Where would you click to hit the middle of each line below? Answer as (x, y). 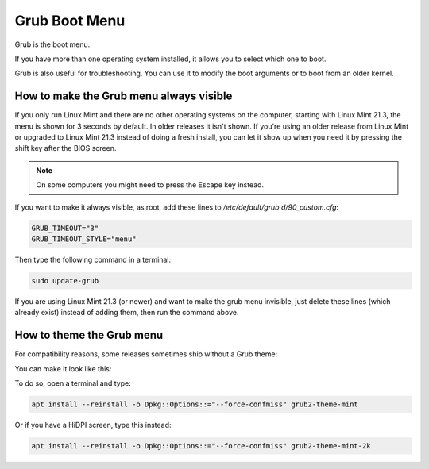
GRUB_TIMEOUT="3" (65, 228)
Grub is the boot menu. (52, 44)
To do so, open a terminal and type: (73, 383)
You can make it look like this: (63, 368)
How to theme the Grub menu (89, 335)
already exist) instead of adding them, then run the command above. (127, 313)
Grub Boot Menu (70, 21)
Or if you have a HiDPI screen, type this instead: (93, 425)
